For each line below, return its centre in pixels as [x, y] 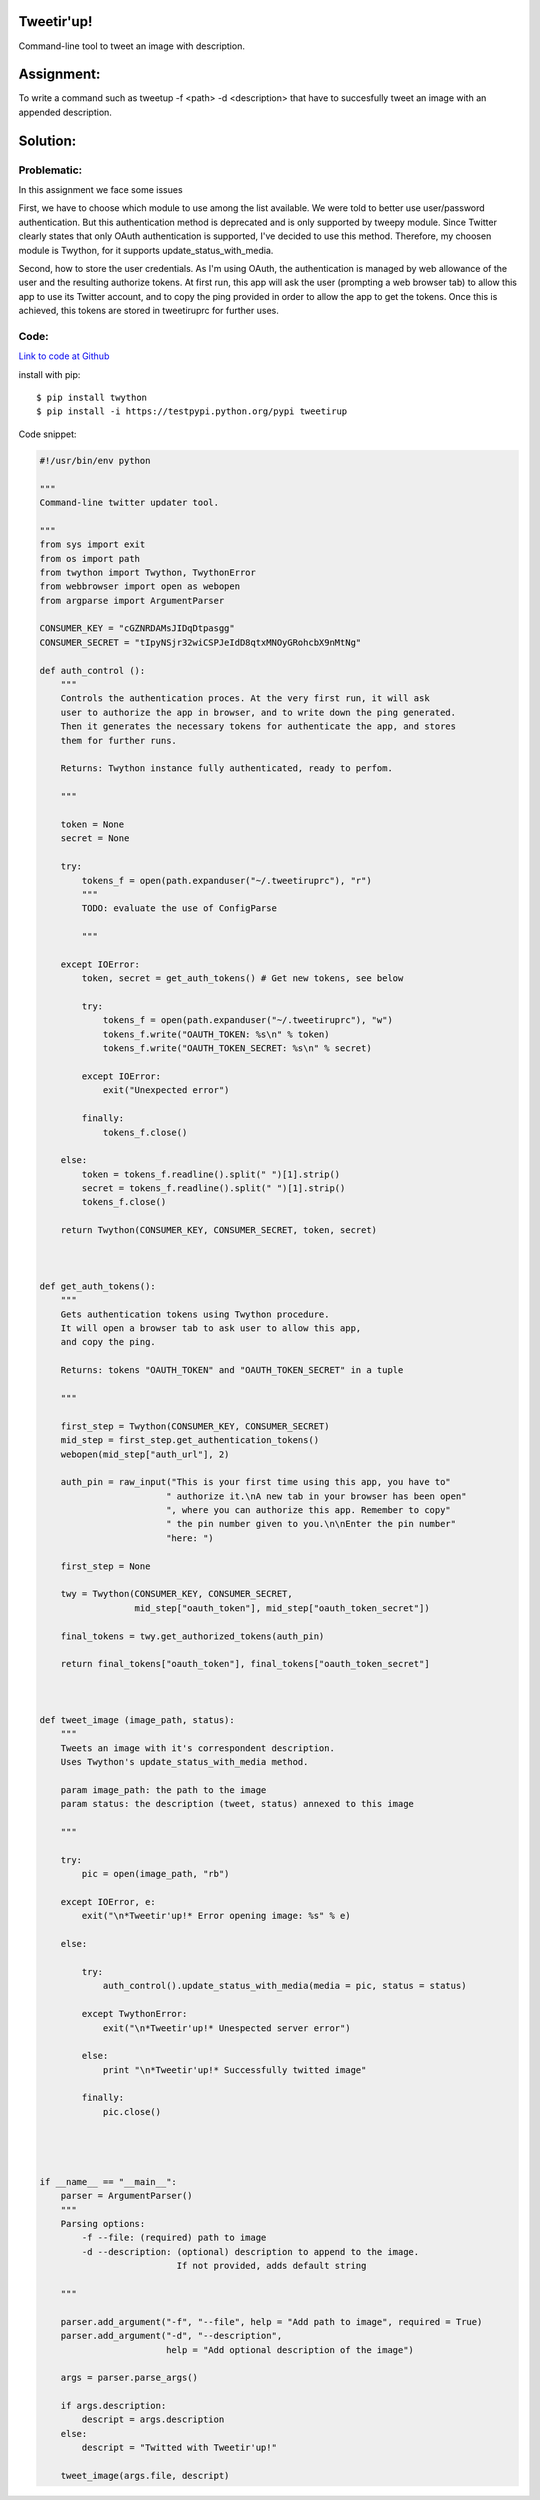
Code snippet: [47, 434]
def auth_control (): [92, 670]
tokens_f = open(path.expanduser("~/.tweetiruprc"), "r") [226, 880]
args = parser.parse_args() [129, 2378]
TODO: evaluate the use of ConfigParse [179, 908]
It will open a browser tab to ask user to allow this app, [211, 1328]
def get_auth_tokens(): [98, 1286]
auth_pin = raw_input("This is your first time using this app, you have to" [256, 1482]
